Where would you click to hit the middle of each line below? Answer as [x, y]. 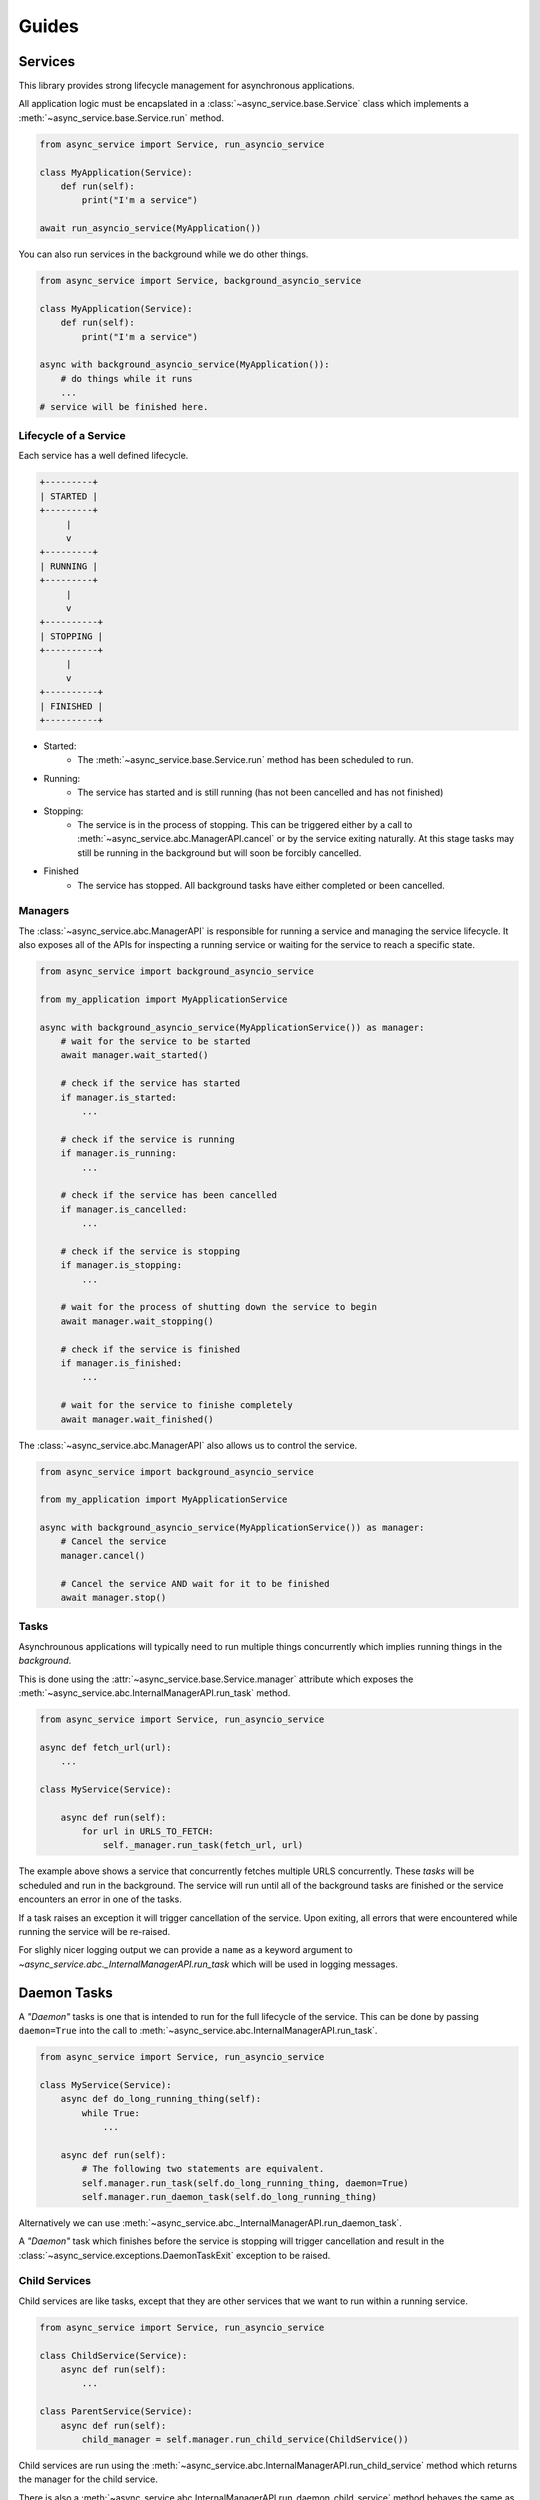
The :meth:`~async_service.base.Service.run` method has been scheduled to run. [245, 760]
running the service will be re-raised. [94, 1931]
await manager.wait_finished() [137, 1419]
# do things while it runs [127, 378]
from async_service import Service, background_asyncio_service [200, 281]
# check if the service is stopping [150, 1251]
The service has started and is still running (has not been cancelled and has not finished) [260, 792]
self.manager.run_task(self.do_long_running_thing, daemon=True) [245, 2183]
